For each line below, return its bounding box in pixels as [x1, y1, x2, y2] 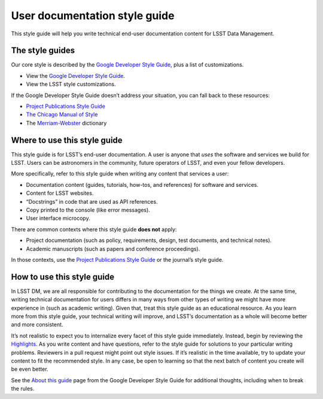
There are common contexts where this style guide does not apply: [11, 225, 177, 233]
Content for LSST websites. [26, 189, 94, 197]
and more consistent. [11, 321, 63, 328]
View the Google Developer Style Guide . [26, 72, 126, 79]
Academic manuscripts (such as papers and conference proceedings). [26, 245, 200, 252]
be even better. [11, 365, 48, 373]
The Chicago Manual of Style [26, 111, 98, 118]
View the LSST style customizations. [26, 81, 116, 88]
